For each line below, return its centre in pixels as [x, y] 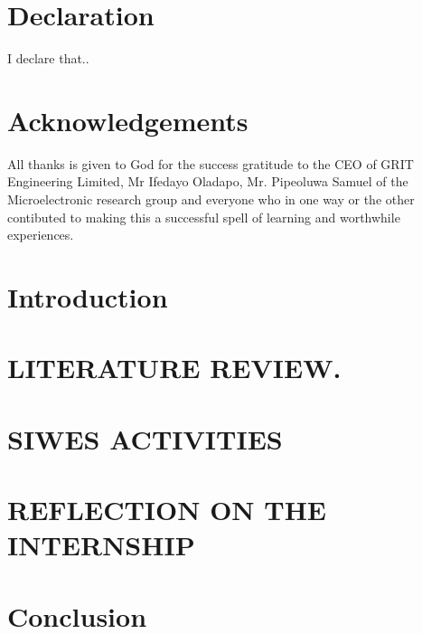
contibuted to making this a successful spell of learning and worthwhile [204, 217]
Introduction [88, 297]
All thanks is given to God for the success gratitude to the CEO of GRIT [211, 163]
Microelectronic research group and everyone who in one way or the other [211, 199]
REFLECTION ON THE [167, 510]
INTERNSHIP [101, 545]
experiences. [41, 235]
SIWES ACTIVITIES [145, 438]
